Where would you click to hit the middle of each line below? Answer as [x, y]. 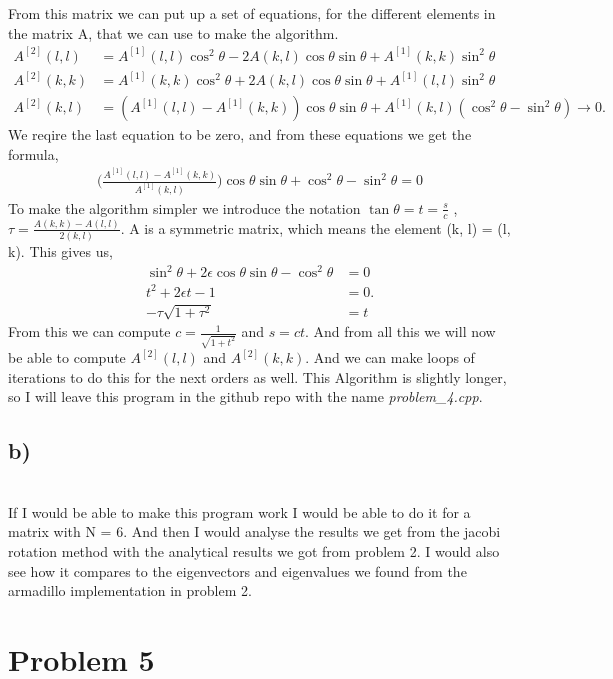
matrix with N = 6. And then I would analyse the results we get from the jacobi [254, 531]
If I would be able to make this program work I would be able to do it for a [239, 511]
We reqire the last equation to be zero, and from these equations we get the [240, 134]
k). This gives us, [60, 251]
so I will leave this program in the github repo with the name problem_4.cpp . [245, 396]
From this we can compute [89, 331]
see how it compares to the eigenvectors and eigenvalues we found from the [237, 570]
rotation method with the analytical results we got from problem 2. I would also [254, 550]
